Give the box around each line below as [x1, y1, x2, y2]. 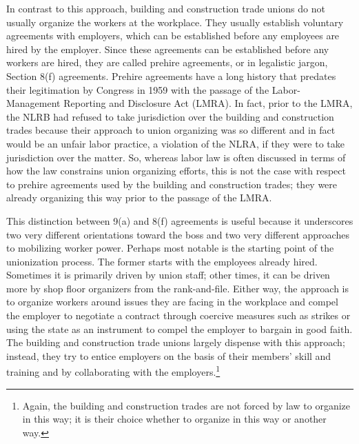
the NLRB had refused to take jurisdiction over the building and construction [6, 109, 334, 123]
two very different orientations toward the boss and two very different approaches [6, 227, 349, 241]
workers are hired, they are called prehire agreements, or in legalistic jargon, [6, 55, 328, 70]
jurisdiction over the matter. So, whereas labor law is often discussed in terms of [6, 150, 346, 164]
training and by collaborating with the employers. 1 [6, 363, 220, 379]
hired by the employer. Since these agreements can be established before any [6, 41, 329, 56]
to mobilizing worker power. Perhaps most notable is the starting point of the [6, 241, 334, 255]
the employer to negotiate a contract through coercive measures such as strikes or [6, 308, 351, 323]
